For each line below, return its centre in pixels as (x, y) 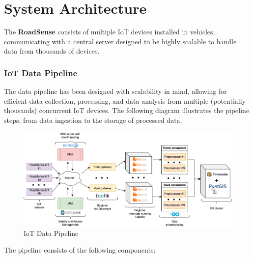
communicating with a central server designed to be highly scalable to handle (120, 41)
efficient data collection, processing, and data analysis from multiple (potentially (125, 100)
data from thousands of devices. (52, 51)
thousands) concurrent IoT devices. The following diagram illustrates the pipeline (127, 110)
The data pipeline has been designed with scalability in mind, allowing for (115, 91)
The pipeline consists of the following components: (80, 249)
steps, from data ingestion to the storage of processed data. (93, 120)
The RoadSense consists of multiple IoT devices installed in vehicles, (110, 32)
